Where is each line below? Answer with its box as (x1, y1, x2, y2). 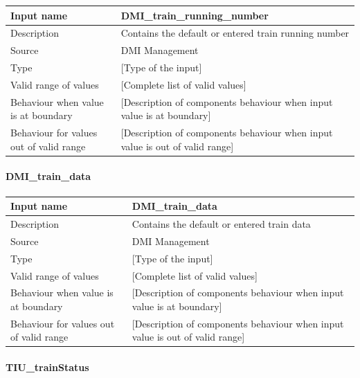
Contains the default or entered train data (132, 216, 311, 231)
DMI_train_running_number (120, 8, 269, 22)
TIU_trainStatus (6, 360, 89, 375)
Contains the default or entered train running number (120, 26, 350, 40)
